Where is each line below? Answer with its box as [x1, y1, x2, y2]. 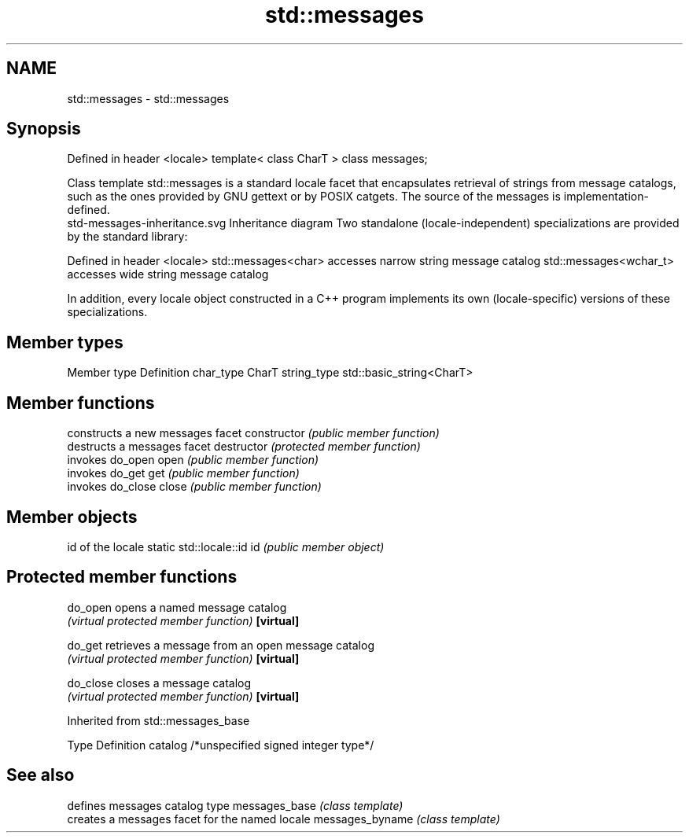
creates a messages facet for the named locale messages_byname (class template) [67, 811, 500, 826]
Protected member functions [6, 567, 238, 587]
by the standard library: [67, 230, 188, 244]
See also [6, 765, 75, 786]
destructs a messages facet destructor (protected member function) [67, 440, 421, 454]
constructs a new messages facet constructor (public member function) [67, 426, 440, 440]
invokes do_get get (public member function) [67, 466, 300, 480]
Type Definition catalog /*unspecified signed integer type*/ [67, 738, 374, 752]
